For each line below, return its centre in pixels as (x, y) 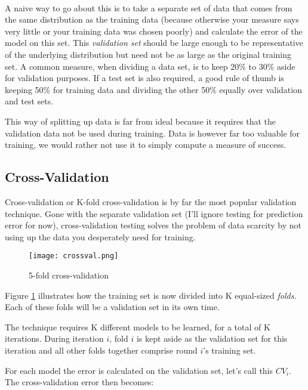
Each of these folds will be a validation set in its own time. (112, 307)
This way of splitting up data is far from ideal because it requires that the (140, 121)
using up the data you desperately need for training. (100, 236)
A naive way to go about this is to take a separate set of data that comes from (149, 7)
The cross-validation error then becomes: (79, 382)
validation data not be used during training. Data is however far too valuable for (153, 133)
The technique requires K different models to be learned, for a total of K (138, 326)
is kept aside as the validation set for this (212, 338)
